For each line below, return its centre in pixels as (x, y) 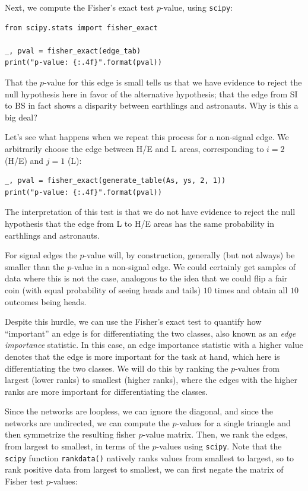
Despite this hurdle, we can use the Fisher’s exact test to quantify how (133, 321)
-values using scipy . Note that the (219, 446)
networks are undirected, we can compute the (87, 422)
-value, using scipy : (197, 7)
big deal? (21, 117)
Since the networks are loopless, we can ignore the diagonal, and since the (139, 411)
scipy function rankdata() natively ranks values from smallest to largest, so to (150, 457)
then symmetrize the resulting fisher (70, 434)
